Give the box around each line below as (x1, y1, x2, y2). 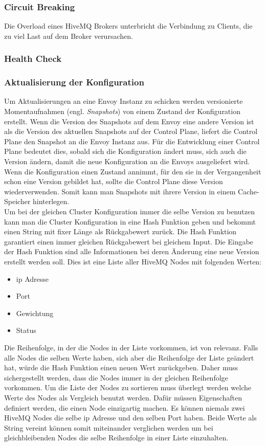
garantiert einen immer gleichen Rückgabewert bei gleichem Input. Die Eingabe (4, 236, 253, 247)
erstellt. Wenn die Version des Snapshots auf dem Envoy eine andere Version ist (4, 116, 254, 126)
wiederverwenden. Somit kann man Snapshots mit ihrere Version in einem (4, 186, 236, 196)
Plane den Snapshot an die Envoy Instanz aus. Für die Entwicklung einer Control (4, 136, 260, 146)
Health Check (4, 52, 62, 65)
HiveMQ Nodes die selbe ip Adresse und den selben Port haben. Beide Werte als (4, 412, 257, 423)
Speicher (4, 196, 31, 207)
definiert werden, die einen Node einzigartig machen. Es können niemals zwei (4, 402, 245, 413)
